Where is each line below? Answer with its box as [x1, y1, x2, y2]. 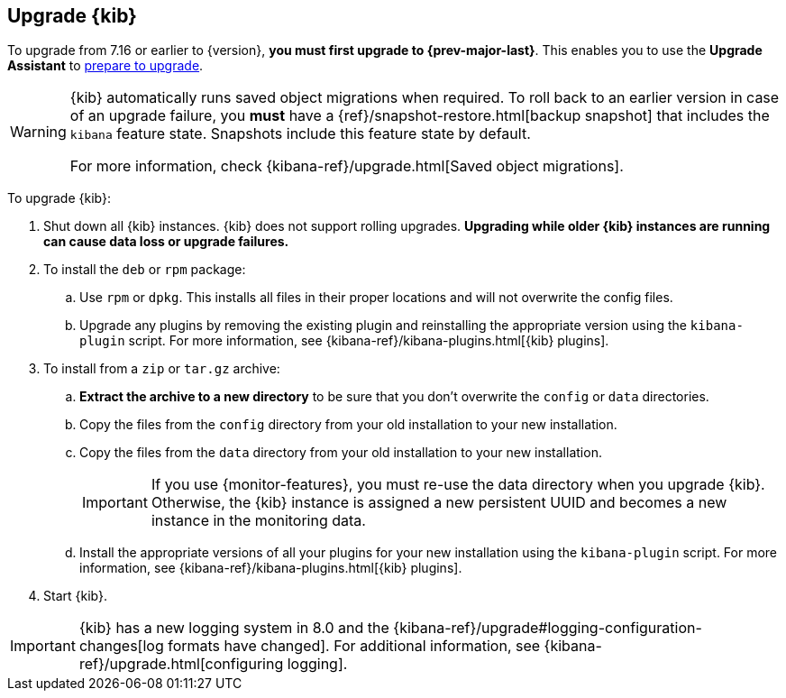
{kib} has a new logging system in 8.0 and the [78, 619, 389, 638]
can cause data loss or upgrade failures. [43, 234, 289, 250]
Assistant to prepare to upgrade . [7, 58, 204, 74]
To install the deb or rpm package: [43, 262, 246, 278]
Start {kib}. [43, 588, 107, 604]
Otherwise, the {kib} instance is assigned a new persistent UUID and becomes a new [151, 493, 727, 512]
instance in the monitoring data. [151, 511, 366, 530]
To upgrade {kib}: [7, 190, 111, 207]
